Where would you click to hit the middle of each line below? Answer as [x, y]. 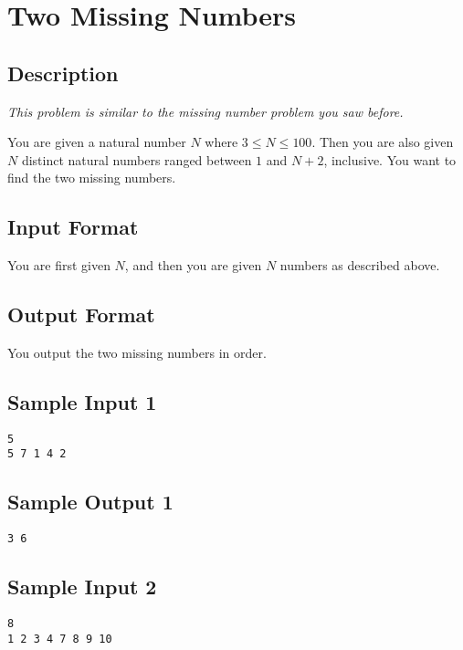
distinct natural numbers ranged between [137, 159]
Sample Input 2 [82, 587]
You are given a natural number [97, 142]
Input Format [73, 227]
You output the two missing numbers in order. [137, 352]
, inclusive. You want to [390, 159]
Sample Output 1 [90, 502]
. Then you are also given [383, 142]
